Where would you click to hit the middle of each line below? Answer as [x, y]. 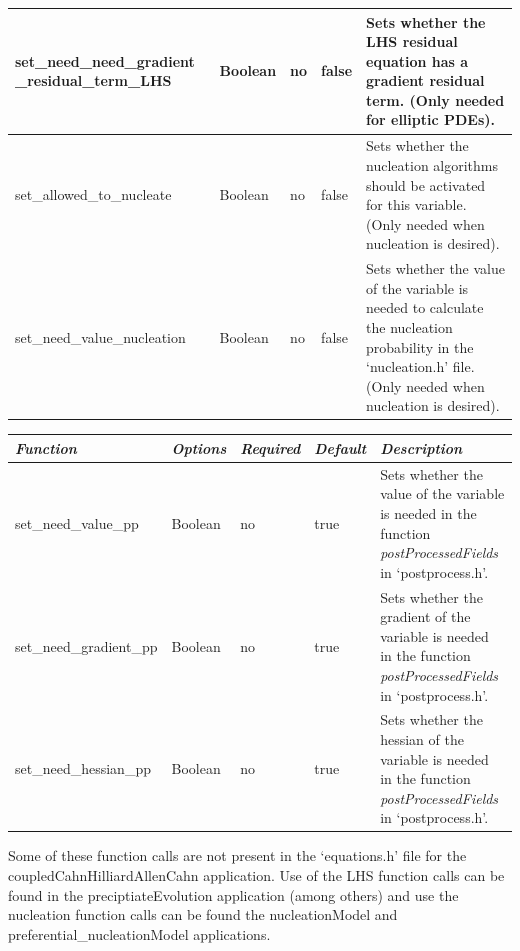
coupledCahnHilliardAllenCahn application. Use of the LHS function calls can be [256, 875]
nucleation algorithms [432, 164]
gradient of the [425, 616]
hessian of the [422, 738]
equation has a [417, 60]
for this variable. [416, 204]
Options [199, 447]
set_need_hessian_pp [83, 768]
